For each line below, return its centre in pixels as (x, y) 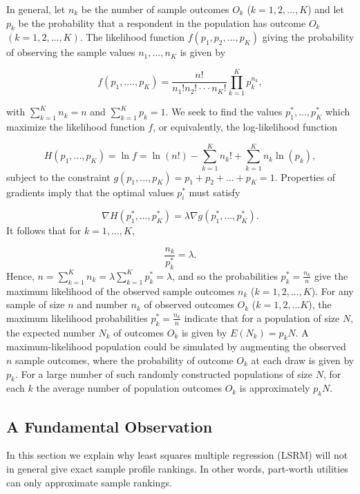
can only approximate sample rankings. (89, 482)
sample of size (36, 304)
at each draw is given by (303, 360)
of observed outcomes (189, 304)
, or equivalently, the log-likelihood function (245, 126)
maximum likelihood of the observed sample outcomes (121, 291)
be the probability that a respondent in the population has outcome (162, 22)
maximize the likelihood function (76, 126)
